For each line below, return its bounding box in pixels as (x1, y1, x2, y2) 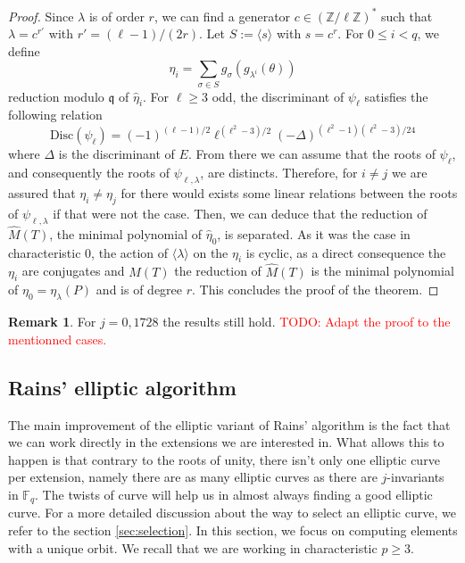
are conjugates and (21, 261, 125, 280)
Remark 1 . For (8, 312, 96, 331)
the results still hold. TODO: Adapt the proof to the (162, 312, 451, 331)
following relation (8, 105, 103, 124)
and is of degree (95, 280, 183, 299)
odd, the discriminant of (212, 87, 345, 105)
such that (380, 6, 433, 25)
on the (193, 243, 228, 261)
